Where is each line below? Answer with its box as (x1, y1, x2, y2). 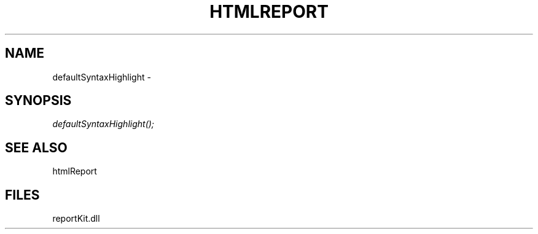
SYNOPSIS (5, 93, 72, 109)
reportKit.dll (52, 213, 100, 224)
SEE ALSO (5, 139, 68, 155)
